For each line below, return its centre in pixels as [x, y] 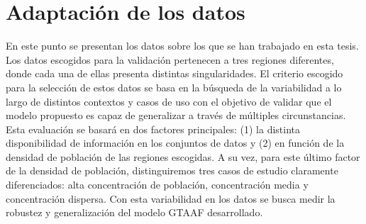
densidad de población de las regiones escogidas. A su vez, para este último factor [183, 156]
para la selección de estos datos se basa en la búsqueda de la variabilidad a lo [174, 87]
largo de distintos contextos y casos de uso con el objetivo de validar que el [169, 101]
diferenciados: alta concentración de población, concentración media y [157, 185]
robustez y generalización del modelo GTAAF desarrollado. [134, 212]
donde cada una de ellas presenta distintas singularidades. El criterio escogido [174, 73]
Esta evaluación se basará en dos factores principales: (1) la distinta [153, 129]
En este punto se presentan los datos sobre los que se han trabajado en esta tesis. [182, 46]
